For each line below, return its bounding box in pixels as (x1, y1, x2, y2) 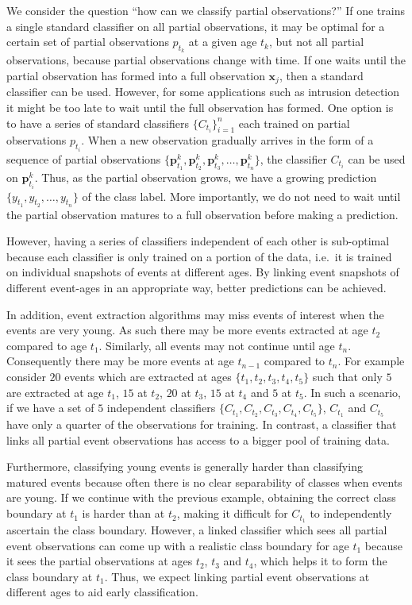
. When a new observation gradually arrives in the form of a (81, 132, 374, 148)
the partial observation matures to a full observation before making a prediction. (6, 206, 399, 222)
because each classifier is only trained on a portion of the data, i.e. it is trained (6, 248, 392, 264)
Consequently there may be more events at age (6, 353, 234, 369)
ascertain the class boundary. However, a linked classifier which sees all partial (6, 521, 387, 538)
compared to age (6, 337, 87, 353)
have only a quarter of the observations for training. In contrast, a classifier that (6, 416, 397, 433)
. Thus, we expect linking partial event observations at (104, 568, 370, 584)
